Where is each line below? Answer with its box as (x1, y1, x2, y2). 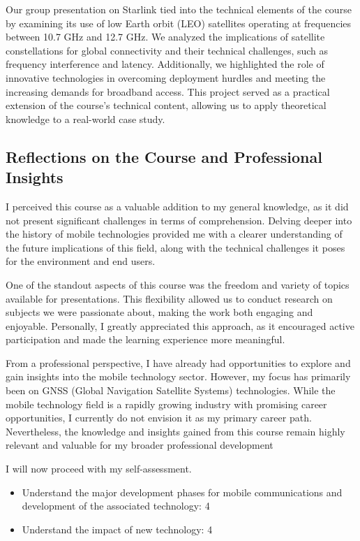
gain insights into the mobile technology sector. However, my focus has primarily (6, 369, 351, 384)
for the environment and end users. (6, 254, 156, 268)
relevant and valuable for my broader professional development (6, 438, 273, 452)
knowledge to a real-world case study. (6, 111, 165, 126)
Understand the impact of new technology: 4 (22, 521, 213, 536)
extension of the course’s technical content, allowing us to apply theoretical (6, 98, 327, 113)
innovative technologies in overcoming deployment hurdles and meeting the (6, 70, 326, 85)
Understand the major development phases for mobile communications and (22, 484, 343, 499)
